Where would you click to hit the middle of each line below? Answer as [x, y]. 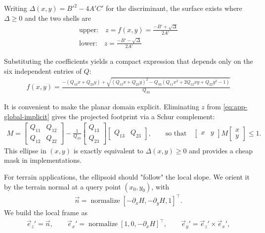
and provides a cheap [221, 150]
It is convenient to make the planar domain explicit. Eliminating [102, 106]
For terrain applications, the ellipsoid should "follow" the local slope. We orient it [127, 177]
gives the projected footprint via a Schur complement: [133, 116]
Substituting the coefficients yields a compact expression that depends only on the [129, 61]
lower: [88, 43]
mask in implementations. [43, 160]
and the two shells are [58, 18]
